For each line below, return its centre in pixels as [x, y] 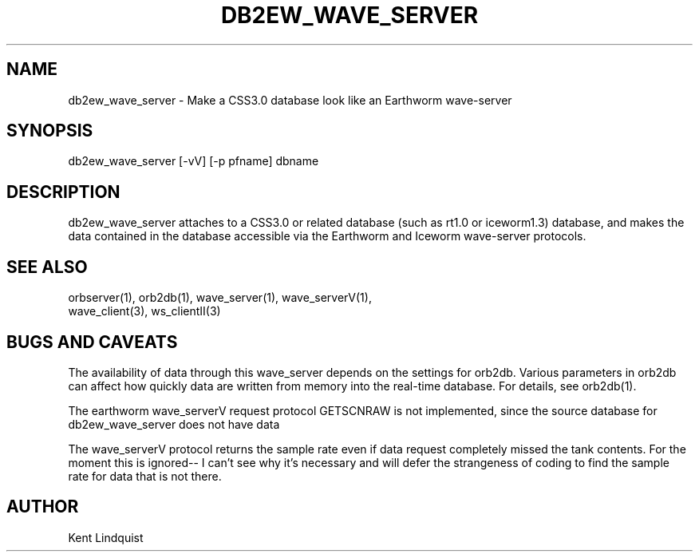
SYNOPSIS [50, 131]
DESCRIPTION [63, 192]
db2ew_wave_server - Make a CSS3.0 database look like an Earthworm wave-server [290, 100]
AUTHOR [43, 507]
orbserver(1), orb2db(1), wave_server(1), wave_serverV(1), [220, 298]
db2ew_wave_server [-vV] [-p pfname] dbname [194, 161]
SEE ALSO [47, 267]
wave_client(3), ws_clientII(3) [144, 311]
